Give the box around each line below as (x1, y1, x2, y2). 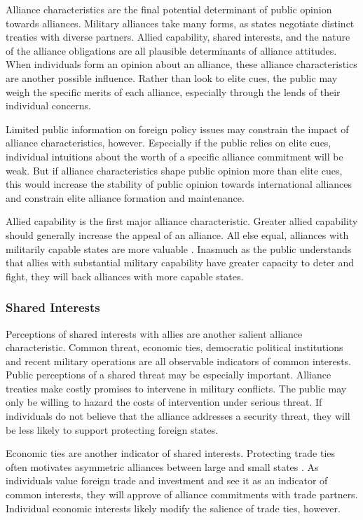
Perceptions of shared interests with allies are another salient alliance (6, 326, 303, 341)
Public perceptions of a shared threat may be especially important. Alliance (6, 367, 331, 382)
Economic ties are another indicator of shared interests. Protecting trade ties (6, 446, 336, 460)
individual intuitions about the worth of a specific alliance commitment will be (6, 149, 343, 163)
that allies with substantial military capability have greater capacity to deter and (6, 255, 355, 270)
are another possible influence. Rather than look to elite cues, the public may (6, 70, 338, 85)
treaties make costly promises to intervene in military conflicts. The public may (6, 381, 347, 395)
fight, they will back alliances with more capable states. (6, 268, 244, 283)
